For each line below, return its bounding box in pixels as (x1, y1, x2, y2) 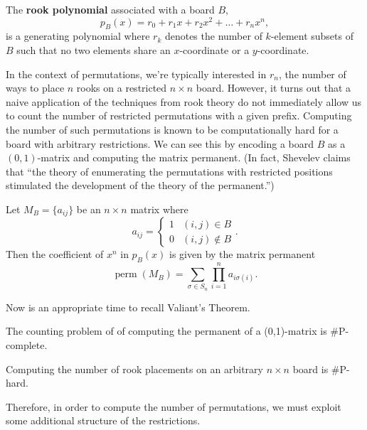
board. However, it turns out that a (196, 80, 351, 95)
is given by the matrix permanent (169, 247, 316, 262)
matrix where (130, 202, 188, 216)
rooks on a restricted (76, 80, 167, 95)
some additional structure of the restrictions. (6, 413, 201, 428)
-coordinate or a (179, 43, 250, 58)
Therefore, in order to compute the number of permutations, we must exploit (6, 399, 341, 414)
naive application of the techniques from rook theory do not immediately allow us (6, 94, 362, 109)
